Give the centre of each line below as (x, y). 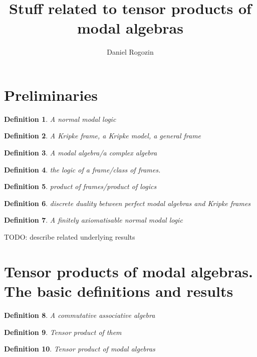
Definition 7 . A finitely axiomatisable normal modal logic (93, 220)
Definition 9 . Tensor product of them (63, 332)
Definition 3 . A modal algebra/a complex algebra (81, 153)
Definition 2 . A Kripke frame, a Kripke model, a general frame (103, 136)
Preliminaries (51, 95)
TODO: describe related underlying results (70, 237)
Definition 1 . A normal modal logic (60, 119)
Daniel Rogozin (130, 52)
